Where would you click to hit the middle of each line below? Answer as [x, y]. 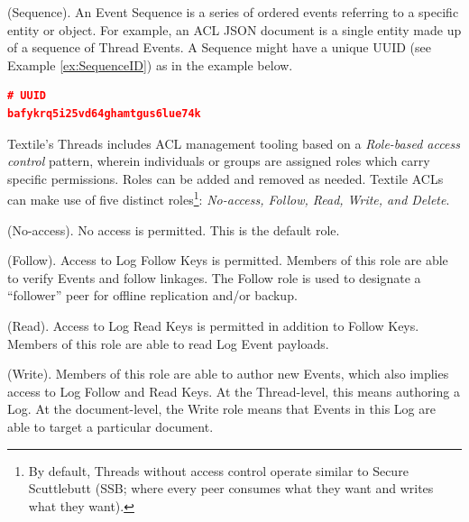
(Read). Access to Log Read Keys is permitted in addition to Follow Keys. [213, 325]
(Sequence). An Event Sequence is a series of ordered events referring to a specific [233, 12]
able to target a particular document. [110, 426]
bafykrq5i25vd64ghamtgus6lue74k [104, 113]
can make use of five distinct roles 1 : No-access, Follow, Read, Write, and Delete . [229, 198]
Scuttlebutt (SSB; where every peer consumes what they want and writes [231, 488]
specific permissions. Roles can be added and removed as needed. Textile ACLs [225, 178]
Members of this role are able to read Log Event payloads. [168, 343]
